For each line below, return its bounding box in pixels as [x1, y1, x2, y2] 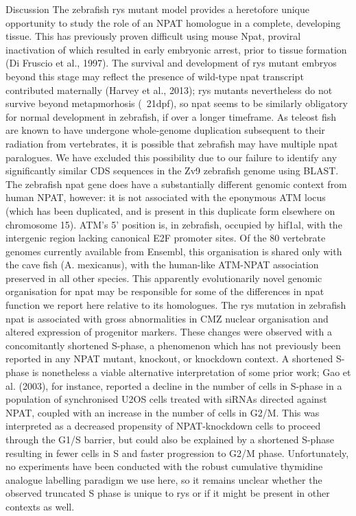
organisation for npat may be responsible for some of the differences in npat [5, 284, 324, 298]
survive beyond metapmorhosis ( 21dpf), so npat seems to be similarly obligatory [5, 96, 348, 110]
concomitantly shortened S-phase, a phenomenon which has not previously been [5, 338, 341, 352]
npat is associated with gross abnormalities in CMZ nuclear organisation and [5, 311, 329, 325]
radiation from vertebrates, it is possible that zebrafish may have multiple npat [5, 136, 338, 150]
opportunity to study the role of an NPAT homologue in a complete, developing [5, 15, 341, 30]
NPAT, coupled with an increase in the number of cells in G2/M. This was [5, 405, 320, 419]
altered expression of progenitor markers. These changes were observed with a [5, 325, 332, 339]
